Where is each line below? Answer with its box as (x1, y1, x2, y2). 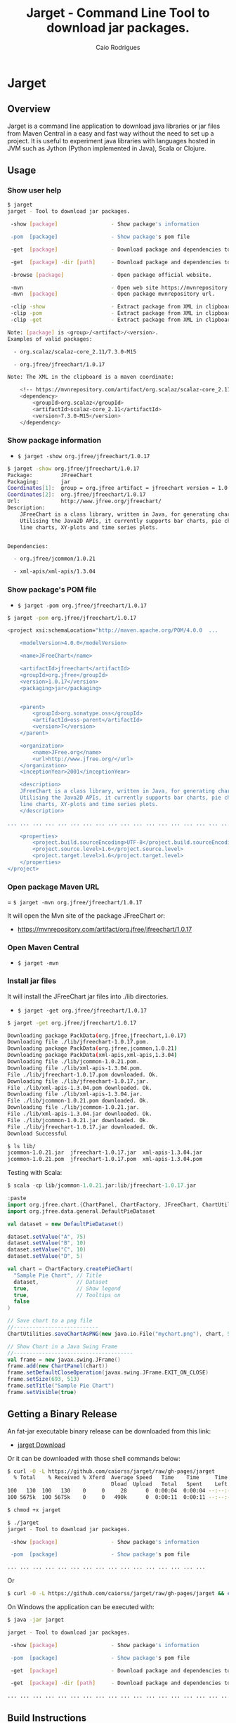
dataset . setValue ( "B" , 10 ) (7, 1240, 86, 1247)
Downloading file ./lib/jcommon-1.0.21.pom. (7, 1058, 140, 1065)
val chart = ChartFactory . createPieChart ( (7, 1266, 133, 1273)
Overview (7, 103, 51, 115)
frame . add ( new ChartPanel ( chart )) (7, 1363, 109, 1370)
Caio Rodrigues (96, 43, 140, 51)
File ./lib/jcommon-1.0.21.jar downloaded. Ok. (7, 1117, 150, 1124)
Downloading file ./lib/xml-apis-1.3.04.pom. (7, 1065, 143, 1072)
